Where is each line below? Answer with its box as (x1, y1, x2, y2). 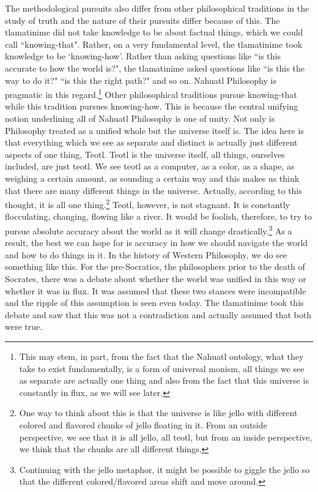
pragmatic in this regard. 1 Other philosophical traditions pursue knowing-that (5, 86, 297, 100)
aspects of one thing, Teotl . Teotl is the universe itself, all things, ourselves (5, 147, 285, 160)
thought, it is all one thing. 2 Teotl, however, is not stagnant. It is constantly (5, 196, 290, 211)
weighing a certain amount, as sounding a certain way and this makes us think (5, 171, 300, 184)
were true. (5, 320, 43, 333)
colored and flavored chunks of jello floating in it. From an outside (19, 418, 267, 431)
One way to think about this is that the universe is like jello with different (19, 406, 298, 419)
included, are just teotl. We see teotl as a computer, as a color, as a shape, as (5, 160, 295, 173)
